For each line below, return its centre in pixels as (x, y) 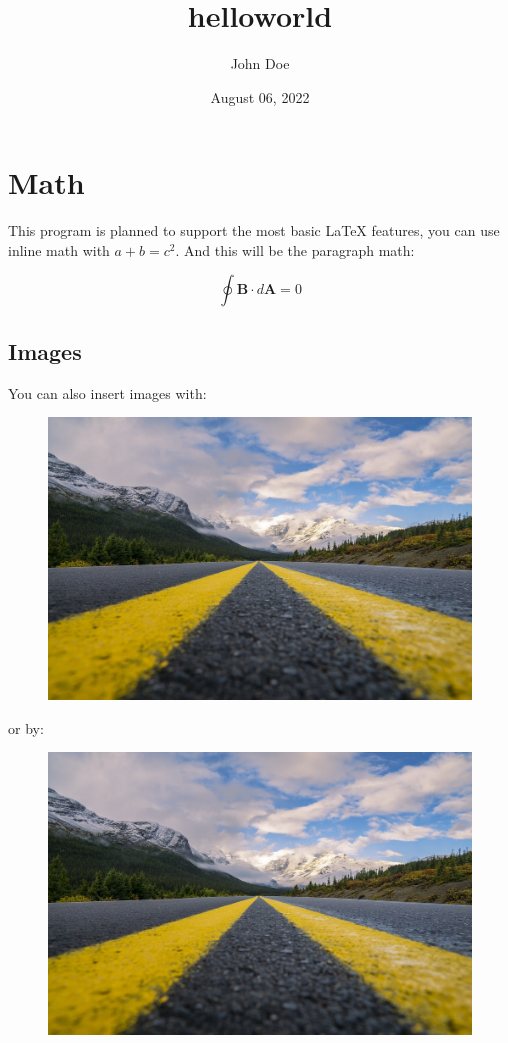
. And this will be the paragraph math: (295, 249)
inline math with (59, 249)
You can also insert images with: (107, 392)
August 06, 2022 (260, 96)
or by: (26, 727)
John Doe (260, 63)
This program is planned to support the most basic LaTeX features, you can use (254, 230)
